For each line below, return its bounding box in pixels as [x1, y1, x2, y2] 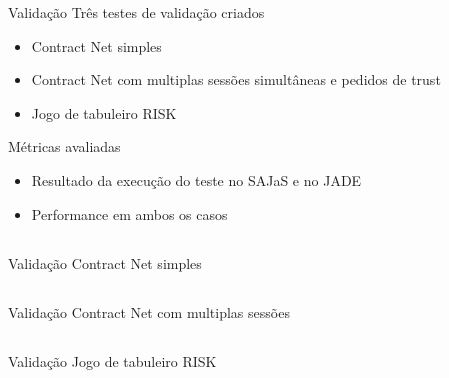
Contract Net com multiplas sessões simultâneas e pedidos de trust [31, 69, 441, 90]
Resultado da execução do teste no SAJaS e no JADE [31, 169, 362, 190]
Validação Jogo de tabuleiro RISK [8, 350, 217, 371]
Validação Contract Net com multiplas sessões [8, 301, 290, 322]
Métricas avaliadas [8, 136, 121, 157]
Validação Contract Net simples [8, 252, 202, 273]
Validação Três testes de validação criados [8, 2, 265, 22]
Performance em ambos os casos [31, 203, 228, 224]
